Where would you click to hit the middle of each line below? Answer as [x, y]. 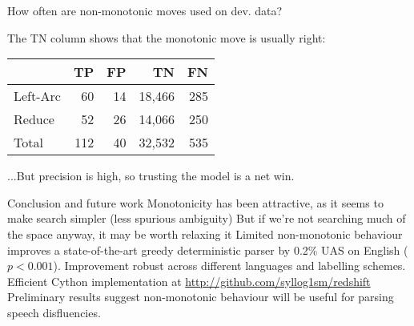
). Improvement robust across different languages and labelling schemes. [229, 266]
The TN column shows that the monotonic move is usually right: [167, 37]
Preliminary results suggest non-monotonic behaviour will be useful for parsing [201, 297]
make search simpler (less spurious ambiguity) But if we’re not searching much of [207, 218]
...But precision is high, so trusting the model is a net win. [151, 176]
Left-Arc [37, 96]
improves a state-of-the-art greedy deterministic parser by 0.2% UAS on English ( [208, 250]
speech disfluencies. [54, 312]
